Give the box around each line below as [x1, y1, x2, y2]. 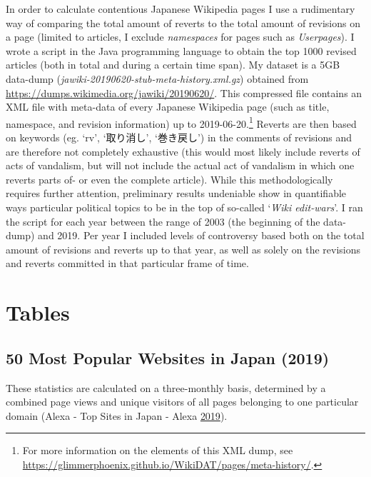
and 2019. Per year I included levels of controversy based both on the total [38, 228, 365, 243]
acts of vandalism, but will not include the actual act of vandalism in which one [6, 158, 355, 173]
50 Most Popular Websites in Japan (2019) [6, 346, 330, 368]
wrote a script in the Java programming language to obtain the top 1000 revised [6, 43, 357, 58]
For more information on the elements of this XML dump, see [22, 443, 293, 458]
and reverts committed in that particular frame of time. [6, 256, 249, 271]
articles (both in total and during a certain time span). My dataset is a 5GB [6, 57, 340, 72]
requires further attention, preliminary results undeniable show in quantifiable [6, 186, 347, 201]
